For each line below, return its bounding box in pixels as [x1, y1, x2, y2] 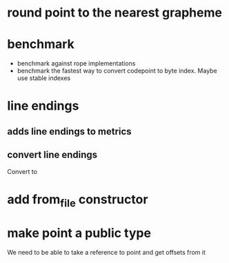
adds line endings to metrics [7, 126, 132, 137]
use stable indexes [17, 74, 71, 82]
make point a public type [7, 226, 152, 241]
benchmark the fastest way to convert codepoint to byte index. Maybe [17, 67, 217, 75]
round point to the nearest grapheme [7, 5, 223, 21]
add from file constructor [7, 191, 148, 210]
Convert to [7, 167, 38, 175]
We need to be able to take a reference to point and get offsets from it [7, 249, 206, 257]
